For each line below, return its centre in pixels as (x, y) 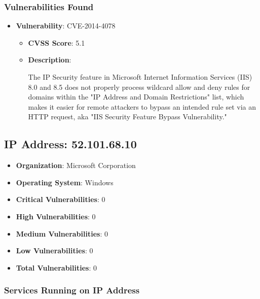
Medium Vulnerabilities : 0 (62, 233)
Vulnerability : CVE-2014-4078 (66, 26)
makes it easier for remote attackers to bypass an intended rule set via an (142, 106)
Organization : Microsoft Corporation (76, 165)
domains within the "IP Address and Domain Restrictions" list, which (136, 97)
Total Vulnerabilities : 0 (56, 267)
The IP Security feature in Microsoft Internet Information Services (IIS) (140, 77)
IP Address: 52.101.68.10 (70, 144)
